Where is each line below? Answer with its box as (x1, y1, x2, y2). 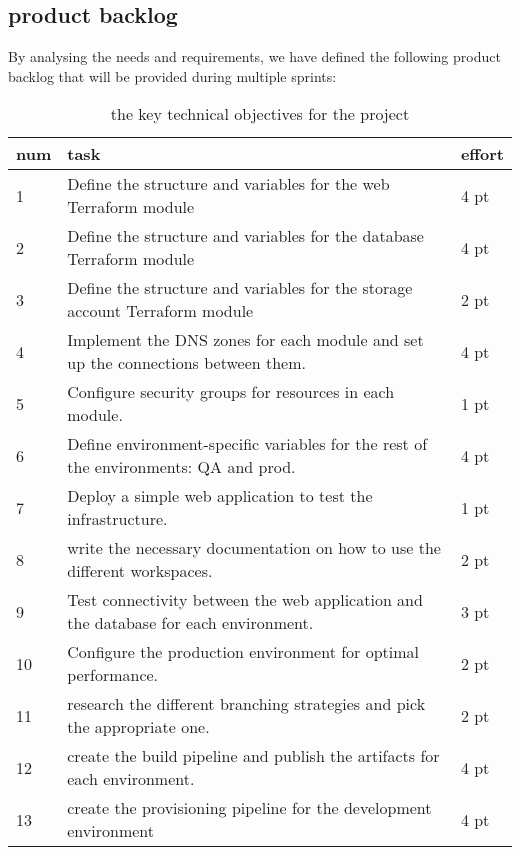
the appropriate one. (67, 715, 210, 739)
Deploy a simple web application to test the (67, 484, 373, 508)
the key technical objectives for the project (110, 102, 410, 126)
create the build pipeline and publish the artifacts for (67, 744, 440, 768)
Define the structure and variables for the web (67, 172, 390, 196)
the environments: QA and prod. (67, 455, 296, 479)
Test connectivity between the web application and (67, 588, 423, 612)
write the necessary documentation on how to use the (67, 536, 441, 560)
